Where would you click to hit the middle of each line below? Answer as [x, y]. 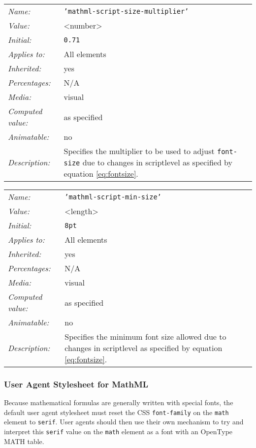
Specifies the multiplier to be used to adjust [139, 151]
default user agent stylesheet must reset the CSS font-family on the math [116, 412]
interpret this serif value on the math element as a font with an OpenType [118, 432]
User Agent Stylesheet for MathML [76, 384]
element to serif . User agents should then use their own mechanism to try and [124, 422]
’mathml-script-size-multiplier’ [126, 11]
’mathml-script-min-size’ [113, 197]
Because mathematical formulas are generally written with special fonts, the [119, 402]
